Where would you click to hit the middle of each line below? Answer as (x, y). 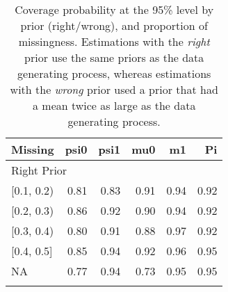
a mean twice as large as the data (114, 105)
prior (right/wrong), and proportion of (114, 25)
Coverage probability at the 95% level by (114, 9)
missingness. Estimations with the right (114, 41)
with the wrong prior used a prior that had (114, 89)
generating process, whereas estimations (114, 73)
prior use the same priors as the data (114, 57)
